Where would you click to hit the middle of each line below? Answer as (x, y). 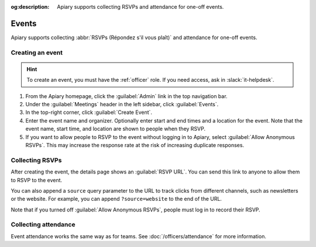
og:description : (30, 7)
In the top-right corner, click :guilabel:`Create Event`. (89, 112)
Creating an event (37, 53)
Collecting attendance (43, 225)
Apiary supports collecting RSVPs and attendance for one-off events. (140, 7)
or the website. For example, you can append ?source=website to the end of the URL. (116, 199)
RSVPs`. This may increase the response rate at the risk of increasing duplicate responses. (135, 145)
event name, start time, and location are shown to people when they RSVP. (116, 129)
